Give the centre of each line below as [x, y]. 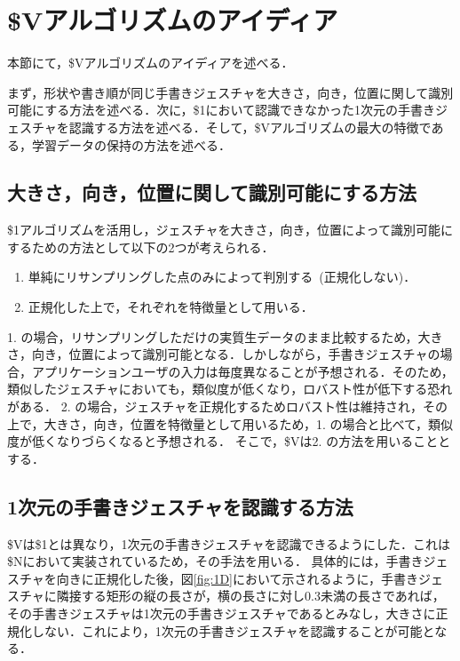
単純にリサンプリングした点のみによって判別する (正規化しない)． [222, 277]
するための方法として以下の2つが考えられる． [141, 247]
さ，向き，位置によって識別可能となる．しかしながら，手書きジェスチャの [224, 354]
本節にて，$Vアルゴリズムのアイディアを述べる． [151, 63]
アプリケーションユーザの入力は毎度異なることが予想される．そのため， [242, 371]
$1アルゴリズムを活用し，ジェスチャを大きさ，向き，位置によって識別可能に [230, 230]
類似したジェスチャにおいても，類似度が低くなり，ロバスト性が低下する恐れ [230, 389]
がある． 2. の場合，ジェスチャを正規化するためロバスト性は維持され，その [228, 406]
